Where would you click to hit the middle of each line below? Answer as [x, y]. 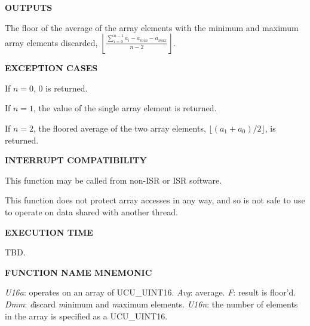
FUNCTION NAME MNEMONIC [79, 272]
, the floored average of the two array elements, [120, 128]
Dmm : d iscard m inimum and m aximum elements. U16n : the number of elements [151, 304]
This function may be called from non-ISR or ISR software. [113, 180]
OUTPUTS [29, 7]
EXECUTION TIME [49, 232]
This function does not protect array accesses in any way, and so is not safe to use [155, 200]
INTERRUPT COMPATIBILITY [76, 160]
